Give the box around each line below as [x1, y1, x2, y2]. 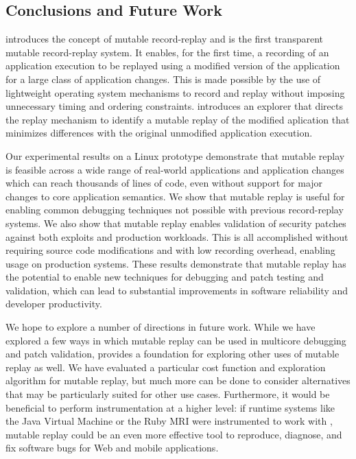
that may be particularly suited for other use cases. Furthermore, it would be [5, 387, 330, 401]
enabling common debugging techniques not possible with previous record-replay [5, 202, 344, 217]
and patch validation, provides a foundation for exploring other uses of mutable [5, 346, 340, 361]
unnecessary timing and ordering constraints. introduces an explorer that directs [5, 99, 343, 113]
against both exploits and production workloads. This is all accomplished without [5, 229, 348, 244]
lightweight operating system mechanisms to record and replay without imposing [5, 85, 345, 99]
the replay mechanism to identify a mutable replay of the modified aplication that [5, 112, 350, 126]
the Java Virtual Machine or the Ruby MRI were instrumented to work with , [5, 414, 333, 428]
